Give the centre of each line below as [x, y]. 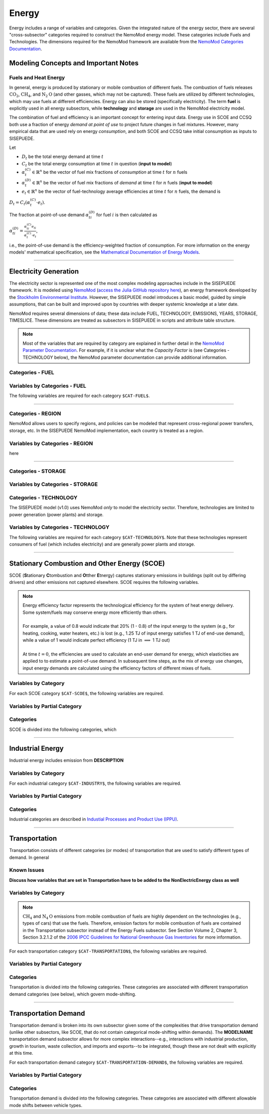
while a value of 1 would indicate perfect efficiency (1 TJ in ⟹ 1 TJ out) [96, 640]
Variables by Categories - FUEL [48, 386]
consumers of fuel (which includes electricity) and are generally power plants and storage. [102, 544]
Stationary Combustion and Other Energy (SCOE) [87, 563]
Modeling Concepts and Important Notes [74, 63]
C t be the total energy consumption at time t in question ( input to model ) [97, 164]
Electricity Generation [44, 271]
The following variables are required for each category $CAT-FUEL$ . [80, 396]
